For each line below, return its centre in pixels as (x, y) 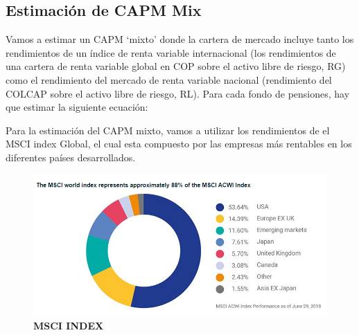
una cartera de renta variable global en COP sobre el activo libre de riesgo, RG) (176, 66)
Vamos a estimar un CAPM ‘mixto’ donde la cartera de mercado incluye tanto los (180, 39)
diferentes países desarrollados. (71, 157)
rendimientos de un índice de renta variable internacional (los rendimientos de (171, 52)
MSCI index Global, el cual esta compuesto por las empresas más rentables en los (179, 144)
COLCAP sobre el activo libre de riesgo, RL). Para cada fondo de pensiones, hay (178, 93)
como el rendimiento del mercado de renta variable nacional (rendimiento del (169, 79)
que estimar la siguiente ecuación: (77, 107)
